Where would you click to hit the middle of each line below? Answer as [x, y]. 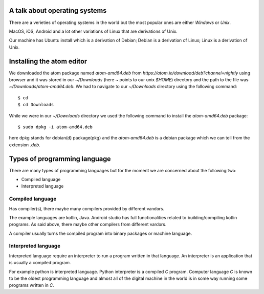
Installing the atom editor [48, 61]
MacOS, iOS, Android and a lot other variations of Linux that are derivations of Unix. [93, 31]
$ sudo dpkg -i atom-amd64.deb [55, 127]
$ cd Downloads [36, 105]
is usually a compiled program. [40, 263]
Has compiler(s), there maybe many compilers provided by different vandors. [87, 208]
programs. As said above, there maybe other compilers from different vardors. [88, 225]
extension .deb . [25, 145]
